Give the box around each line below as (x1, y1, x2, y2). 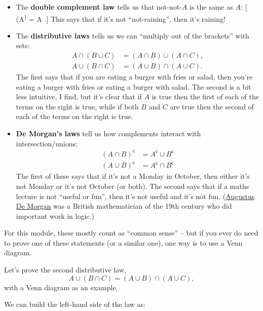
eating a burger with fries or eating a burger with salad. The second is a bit (16, 81, 251, 92)
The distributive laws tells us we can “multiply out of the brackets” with (16, 30, 249, 41)
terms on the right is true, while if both (16, 101, 139, 111)
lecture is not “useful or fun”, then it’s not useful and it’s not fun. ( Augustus (16, 190, 255, 201)
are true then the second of (170, 101, 254, 111)
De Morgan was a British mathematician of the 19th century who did (16, 201, 232, 211)
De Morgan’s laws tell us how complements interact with (16, 128, 201, 139)
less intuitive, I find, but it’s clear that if (16, 91, 142, 102)
